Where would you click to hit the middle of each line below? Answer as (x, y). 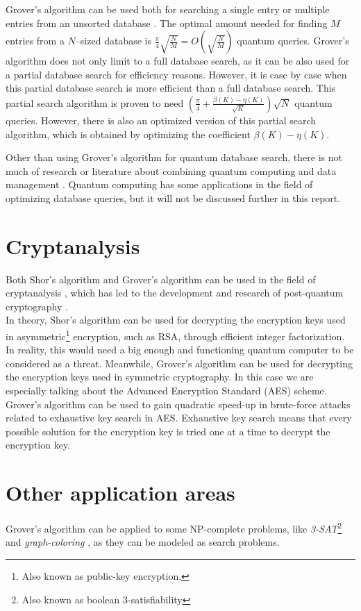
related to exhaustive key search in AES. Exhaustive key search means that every (179, 418)
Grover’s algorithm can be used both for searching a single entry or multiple (168, 9)
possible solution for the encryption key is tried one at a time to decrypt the (168, 431)
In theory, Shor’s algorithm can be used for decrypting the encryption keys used (176, 320)
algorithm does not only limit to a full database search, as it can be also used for (178, 61)
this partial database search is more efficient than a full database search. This (171, 88)
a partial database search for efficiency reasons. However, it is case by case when (176, 74)
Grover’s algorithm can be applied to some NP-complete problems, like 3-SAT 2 (174, 527)
